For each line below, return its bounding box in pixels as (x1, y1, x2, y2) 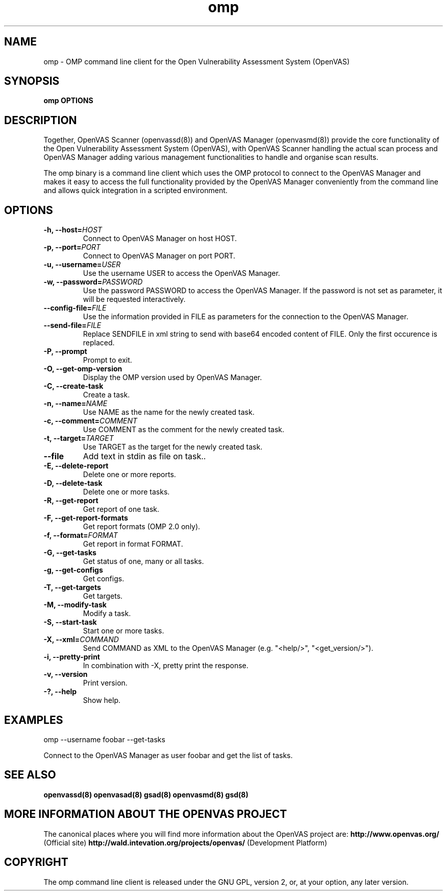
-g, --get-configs (43, 566, 103, 575)
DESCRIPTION (4, 113, 77, 127)
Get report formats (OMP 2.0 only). (83, 522, 201, 531)
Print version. (83, 678, 128, 688)
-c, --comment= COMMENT (43, 416, 138, 426)
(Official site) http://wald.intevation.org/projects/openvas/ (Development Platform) (43, 838, 327, 847)
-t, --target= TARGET (43, 434, 114, 443)
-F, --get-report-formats (43, 513, 128, 523)
